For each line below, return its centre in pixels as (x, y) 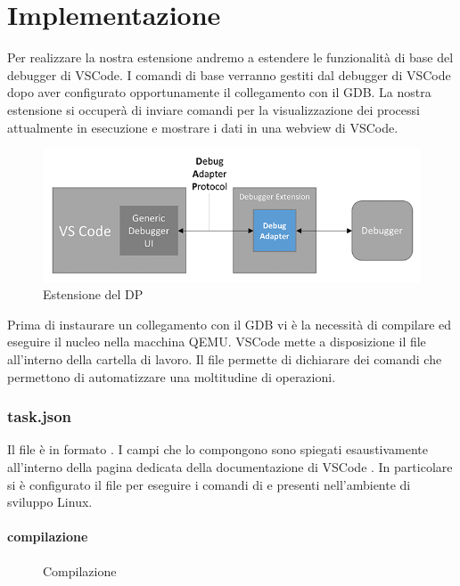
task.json (40, 416)
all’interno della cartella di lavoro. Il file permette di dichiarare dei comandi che (225, 358)
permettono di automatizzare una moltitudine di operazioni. (172, 376)
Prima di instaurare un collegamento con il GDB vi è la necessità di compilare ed (230, 324)
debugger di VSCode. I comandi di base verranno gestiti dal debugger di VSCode (229, 74)
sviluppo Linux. (50, 502)
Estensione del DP (93, 294)
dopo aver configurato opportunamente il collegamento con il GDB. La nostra (219, 92)
